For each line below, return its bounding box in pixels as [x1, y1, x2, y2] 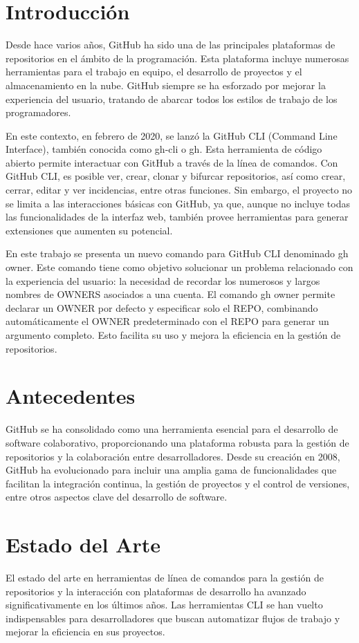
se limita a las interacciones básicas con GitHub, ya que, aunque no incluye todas [6, 196, 350, 210]
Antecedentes [6, 382, 136, 410]
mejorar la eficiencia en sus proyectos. [6, 624, 165, 639]
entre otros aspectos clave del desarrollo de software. [6, 490, 228, 504]
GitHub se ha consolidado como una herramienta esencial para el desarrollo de [6, 422, 338, 436]
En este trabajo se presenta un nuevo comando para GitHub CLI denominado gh [6, 246, 349, 261]
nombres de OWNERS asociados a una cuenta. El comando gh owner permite [6, 287, 335, 301]
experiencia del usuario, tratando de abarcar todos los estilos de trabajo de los [6, 91, 338, 106]
